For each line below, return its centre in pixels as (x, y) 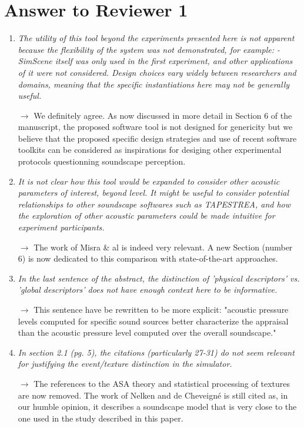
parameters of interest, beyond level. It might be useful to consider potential (153, 193)
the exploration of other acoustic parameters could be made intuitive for (146, 215)
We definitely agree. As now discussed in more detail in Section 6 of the (163, 115)
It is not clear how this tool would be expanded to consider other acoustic (149, 181)
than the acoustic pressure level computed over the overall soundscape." (147, 332)
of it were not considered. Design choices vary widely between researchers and (157, 72)
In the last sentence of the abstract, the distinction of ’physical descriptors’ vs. (159, 278)
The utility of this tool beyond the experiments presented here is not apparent (156, 38)
